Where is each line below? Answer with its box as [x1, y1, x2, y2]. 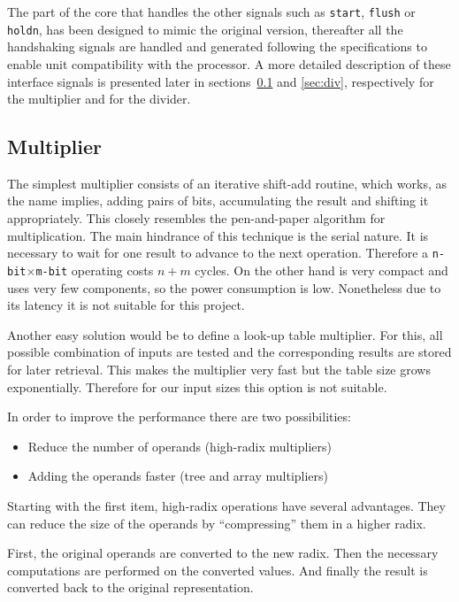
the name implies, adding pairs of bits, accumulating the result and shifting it [7, 191, 429, 210]
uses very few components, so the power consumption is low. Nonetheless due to [7, 278, 441, 297]
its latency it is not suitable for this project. [7, 296, 245, 314]
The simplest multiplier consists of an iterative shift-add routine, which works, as [7, 174, 447, 192]
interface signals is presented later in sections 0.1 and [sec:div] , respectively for [7, 72, 434, 90]
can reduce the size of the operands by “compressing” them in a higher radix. [7, 513, 426, 532]
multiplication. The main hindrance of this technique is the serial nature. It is [7, 226, 429, 244]
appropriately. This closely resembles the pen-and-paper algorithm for [7, 209, 386, 228]
